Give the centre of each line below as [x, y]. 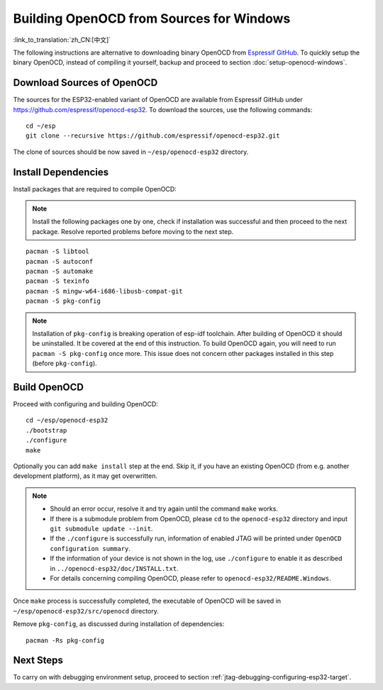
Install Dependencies [61, 172]
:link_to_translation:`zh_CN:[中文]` [62, 40]
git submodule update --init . [101, 528]
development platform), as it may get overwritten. [85, 476]
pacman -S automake [60, 272]
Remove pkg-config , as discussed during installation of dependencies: [119, 624]
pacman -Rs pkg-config [65, 640]
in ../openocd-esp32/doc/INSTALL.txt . [114, 568]
